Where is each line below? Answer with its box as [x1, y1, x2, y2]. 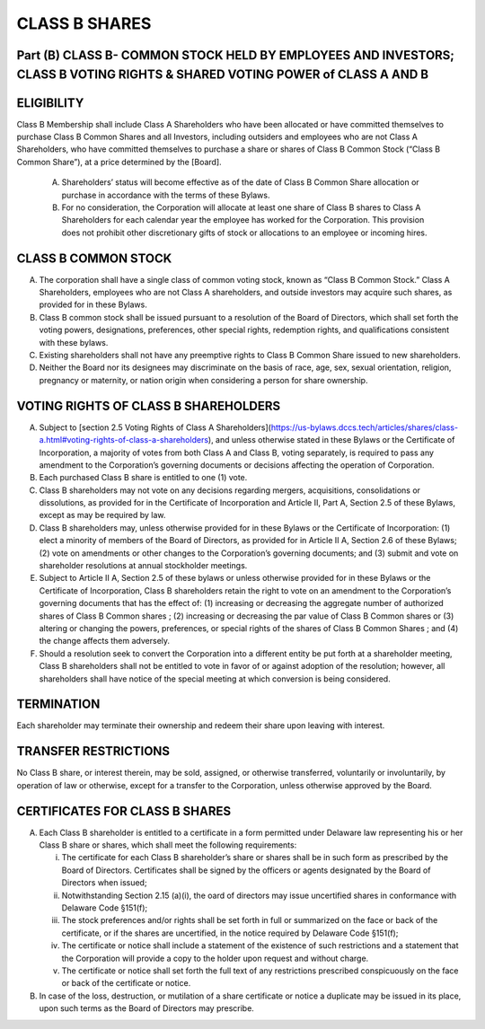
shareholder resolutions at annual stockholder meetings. [39, 560, 248, 571]
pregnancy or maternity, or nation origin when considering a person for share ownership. [39, 374, 368, 385]
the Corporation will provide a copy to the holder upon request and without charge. [61, 953, 369, 963]
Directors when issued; [61, 877, 147, 888]
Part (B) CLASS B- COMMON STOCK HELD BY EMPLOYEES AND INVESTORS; [16, 48, 455, 63]
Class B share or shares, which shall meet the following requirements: [39, 840, 297, 850]
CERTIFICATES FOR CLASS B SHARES [16, 804, 232, 819]
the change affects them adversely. [39, 636, 171, 646]
